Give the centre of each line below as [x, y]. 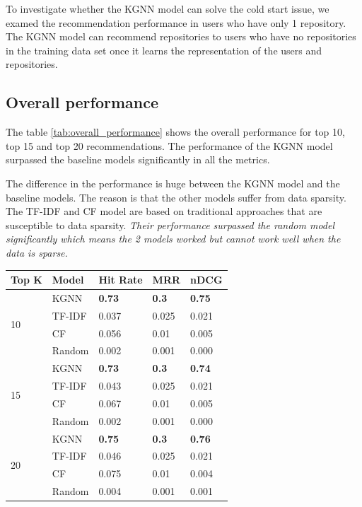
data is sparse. [37, 252]
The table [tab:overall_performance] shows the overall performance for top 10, [175, 132]
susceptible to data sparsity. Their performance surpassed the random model [170, 225]
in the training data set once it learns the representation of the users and [164, 50]
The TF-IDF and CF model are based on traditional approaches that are [164, 211]
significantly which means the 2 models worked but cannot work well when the [173, 239]
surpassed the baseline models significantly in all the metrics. [138, 159]
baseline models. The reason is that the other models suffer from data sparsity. [176, 197]
